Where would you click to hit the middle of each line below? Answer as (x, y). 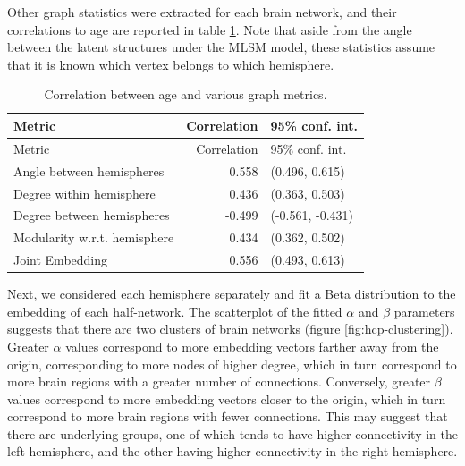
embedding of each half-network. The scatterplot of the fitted (175, 311)
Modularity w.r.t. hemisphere (94, 237)
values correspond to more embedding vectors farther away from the (252, 346)
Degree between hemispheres (92, 215)
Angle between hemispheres (89, 170)
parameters (424, 311)
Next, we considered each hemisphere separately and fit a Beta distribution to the (232, 294)
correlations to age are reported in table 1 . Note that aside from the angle (210, 29)
